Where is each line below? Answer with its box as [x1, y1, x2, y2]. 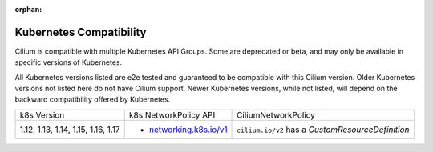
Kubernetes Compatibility [14, 25, 147, 39]
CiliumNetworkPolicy [237, 109, 316, 120]
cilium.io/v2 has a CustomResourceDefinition [237, 124, 410, 135]
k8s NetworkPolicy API [128, 109, 216, 120]
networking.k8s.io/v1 [148, 124, 228, 135]
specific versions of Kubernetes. [14, 58, 123, 67]
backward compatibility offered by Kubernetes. [14, 94, 171, 104]
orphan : [14, 5, 42, 14]
